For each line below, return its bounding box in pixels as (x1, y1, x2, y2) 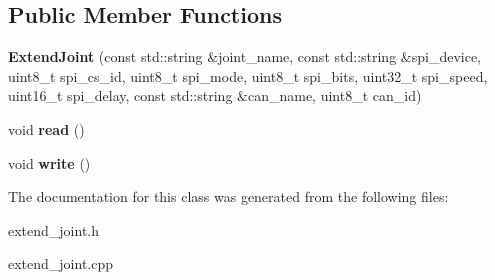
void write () (8, 152, 91, 173)
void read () (8, 118, 85, 139)
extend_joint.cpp (8, 253, 114, 274)
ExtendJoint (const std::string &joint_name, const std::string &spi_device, (8, 46, 482, 67)
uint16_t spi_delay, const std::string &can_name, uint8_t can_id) (8, 85, 422, 106)
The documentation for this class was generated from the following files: (8, 186, 449, 207)
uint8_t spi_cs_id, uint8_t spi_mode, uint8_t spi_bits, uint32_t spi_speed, (8, 65, 488, 86)
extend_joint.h (8, 219, 100, 240)
